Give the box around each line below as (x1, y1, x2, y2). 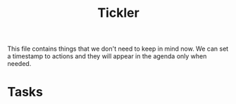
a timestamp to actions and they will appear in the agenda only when (7, 52, 207, 60)
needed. (7, 60, 32, 68)
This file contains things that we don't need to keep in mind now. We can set (7, 44, 229, 53)
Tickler (97, 5, 139, 21)
